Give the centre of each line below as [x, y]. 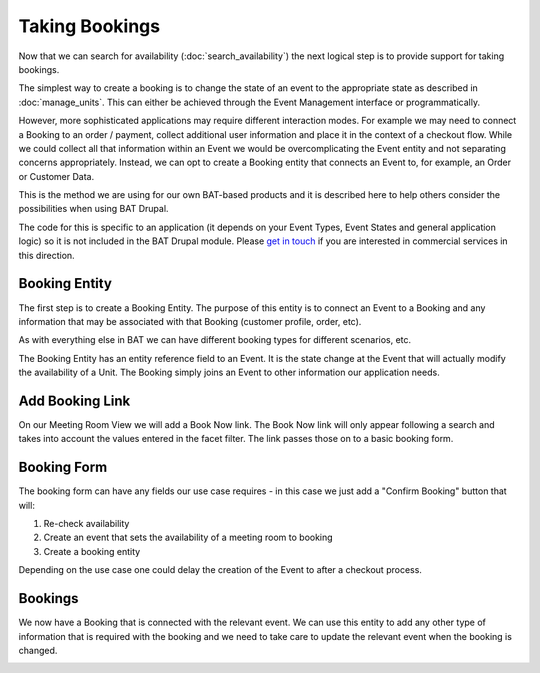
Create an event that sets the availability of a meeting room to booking [188, 537]
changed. [38, 650]
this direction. [46, 255]
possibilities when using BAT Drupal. [93, 209]
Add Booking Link [74, 400]
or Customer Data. [56, 176]
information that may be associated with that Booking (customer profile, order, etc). [190, 321]
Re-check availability [86, 524]
